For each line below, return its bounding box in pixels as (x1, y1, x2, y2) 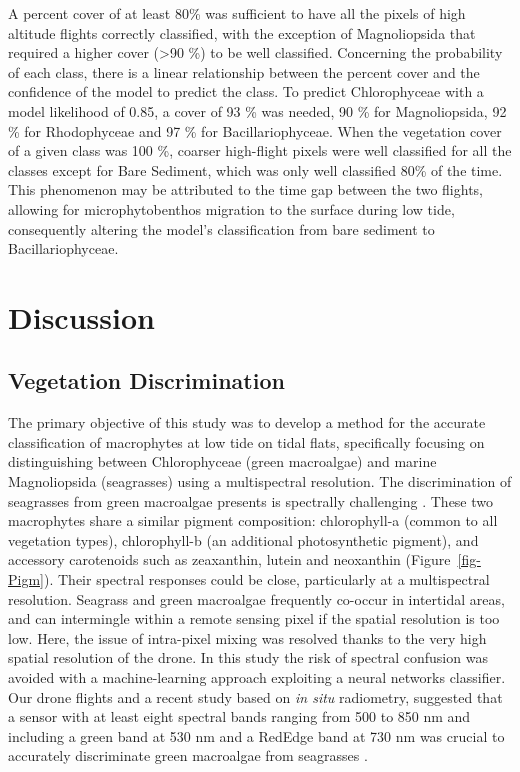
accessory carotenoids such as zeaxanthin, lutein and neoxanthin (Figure (8, 549, 451, 570)
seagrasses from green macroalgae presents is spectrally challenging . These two (8, 490, 494, 511)
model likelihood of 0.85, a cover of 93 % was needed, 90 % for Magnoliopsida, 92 (8, 100, 507, 121)
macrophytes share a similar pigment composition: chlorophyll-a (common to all (8, 510, 498, 531)
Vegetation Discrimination (8, 365, 285, 396)
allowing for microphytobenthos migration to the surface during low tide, (8, 198, 455, 219)
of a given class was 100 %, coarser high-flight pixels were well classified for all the (8, 140, 512, 161)
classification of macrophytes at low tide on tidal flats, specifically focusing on (8, 431, 485, 452)
